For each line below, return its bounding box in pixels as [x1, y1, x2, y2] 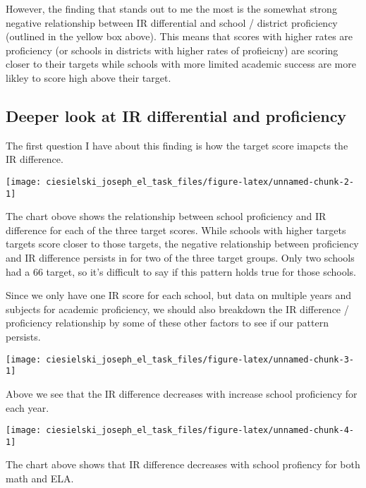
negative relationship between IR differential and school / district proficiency [6, 15, 338, 30]
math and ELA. [6, 471, 74, 486]
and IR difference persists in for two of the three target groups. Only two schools [6, 250, 355, 265]
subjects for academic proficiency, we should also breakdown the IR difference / [6, 301, 349, 316]
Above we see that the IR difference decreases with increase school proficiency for [6, 386, 358, 401]
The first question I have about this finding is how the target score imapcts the [6, 138, 348, 152]
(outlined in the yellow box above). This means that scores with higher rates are [6, 29, 353, 44]
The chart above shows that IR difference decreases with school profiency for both [6, 457, 360, 472]
